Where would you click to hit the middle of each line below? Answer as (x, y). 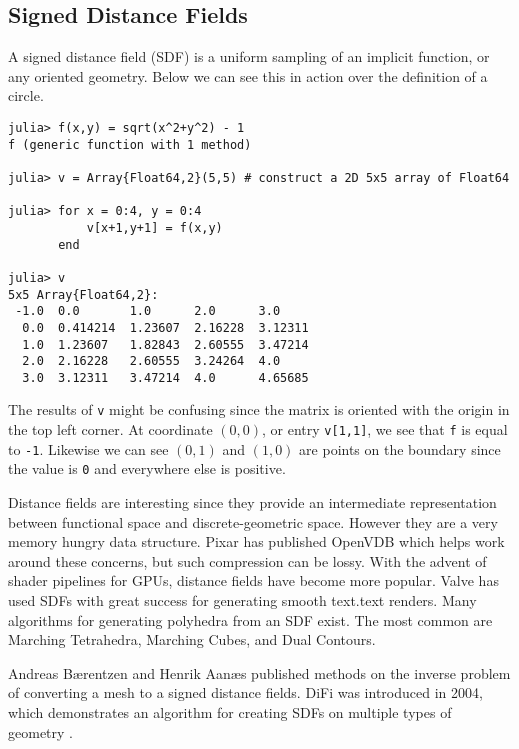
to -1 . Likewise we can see (88, 448)
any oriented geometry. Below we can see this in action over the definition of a (248, 75)
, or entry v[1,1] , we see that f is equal (385, 429)
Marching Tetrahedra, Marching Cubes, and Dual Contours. (192, 639)
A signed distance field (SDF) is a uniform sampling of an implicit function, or (249, 56)
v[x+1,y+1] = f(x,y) (154, 227)
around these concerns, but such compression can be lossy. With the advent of (247, 560)
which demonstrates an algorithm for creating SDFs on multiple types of (230, 712)
